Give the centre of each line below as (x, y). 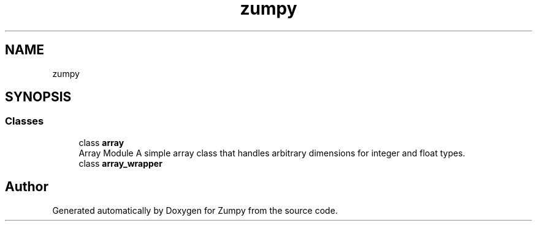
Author (27, 187)
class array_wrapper (120, 163)
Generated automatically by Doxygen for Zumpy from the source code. (195, 210)
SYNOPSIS (38, 97)
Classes (25, 121)
